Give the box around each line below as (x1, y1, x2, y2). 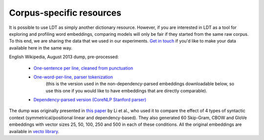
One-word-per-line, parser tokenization (33, 74, 113, 80)
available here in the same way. (9, 45, 73, 51)
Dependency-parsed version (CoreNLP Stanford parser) (33, 97, 147, 103)
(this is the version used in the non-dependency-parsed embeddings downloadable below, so (45, 81, 235, 87)
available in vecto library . (9, 128, 60, 134)
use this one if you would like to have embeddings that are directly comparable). (45, 88, 207, 93)
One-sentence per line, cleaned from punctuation (33, 65, 133, 71)
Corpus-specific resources (9, 7, 122, 18)
